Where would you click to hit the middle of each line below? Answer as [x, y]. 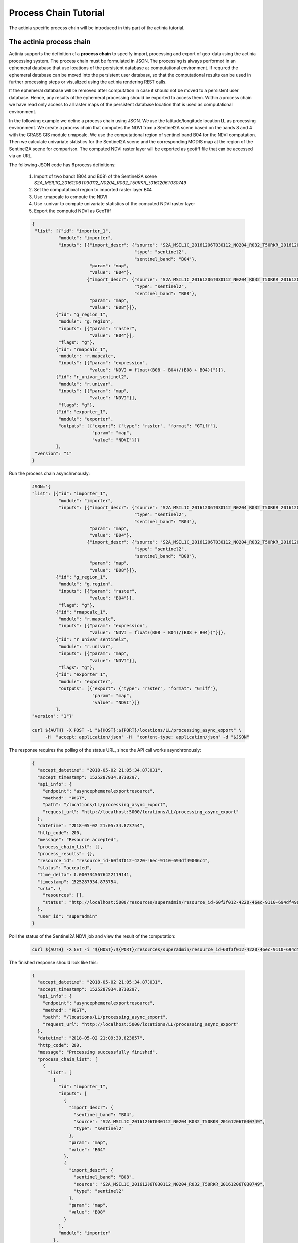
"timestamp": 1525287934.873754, [78, 882]
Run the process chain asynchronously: [50, 473]
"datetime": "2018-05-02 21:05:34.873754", [91, 826]
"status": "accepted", [65, 867]
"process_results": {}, [66, 853]
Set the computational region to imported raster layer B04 [93, 190]
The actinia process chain [50, 42]
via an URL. [21, 155]
